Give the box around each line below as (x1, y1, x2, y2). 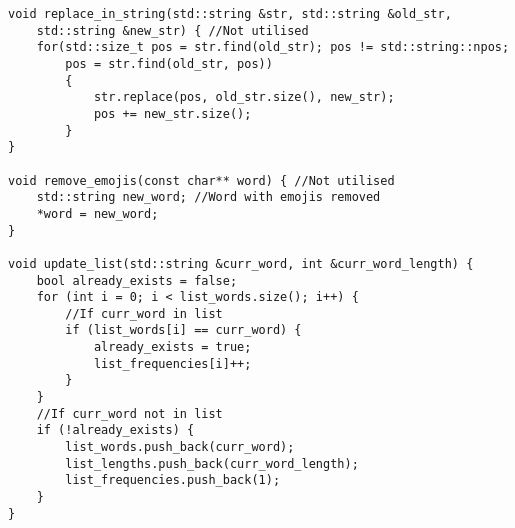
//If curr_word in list (65, 306, 223, 321)
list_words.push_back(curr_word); (65, 440, 295, 455)
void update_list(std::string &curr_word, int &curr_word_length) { (8, 256, 474, 271)
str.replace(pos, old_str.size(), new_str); (93, 90, 395, 105)
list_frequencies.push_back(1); (65, 473, 281, 488)
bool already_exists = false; (36, 273, 238, 288)
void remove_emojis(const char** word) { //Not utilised (8, 173, 395, 188)
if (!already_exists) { (36, 423, 195, 438)
